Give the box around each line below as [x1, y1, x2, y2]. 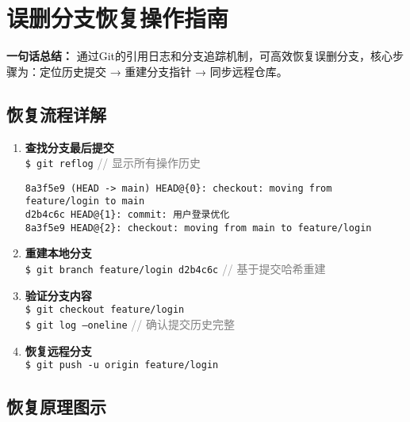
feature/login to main [25, 196, 145, 207]
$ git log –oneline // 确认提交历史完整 [25, 315, 235, 332]
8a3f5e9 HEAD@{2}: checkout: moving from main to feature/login [25, 222, 372, 234]
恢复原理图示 [6, 394, 106, 419]
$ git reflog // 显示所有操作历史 [25, 154, 201, 171]
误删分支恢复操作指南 [6, 2, 229, 34]
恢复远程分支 [25, 342, 92, 359]
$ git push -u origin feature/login [25, 359, 219, 371]
